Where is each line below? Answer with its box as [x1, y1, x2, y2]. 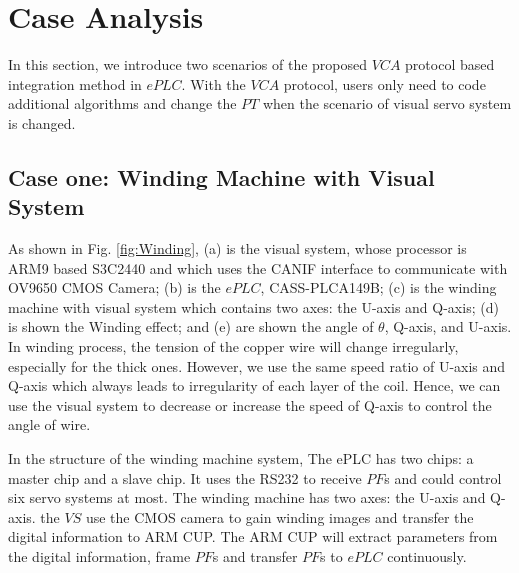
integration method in [8, 73, 142, 94]
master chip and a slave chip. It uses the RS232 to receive [8, 467, 362, 488]
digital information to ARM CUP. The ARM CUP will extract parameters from [8, 526, 498, 547]
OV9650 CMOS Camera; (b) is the [8, 277, 221, 298]
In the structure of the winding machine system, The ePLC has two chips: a [8, 448, 474, 469]
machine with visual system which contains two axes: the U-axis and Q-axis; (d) [8, 296, 499, 317]
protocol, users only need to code [283, 73, 486, 94]
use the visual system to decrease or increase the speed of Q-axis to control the [8, 394, 492, 415]
